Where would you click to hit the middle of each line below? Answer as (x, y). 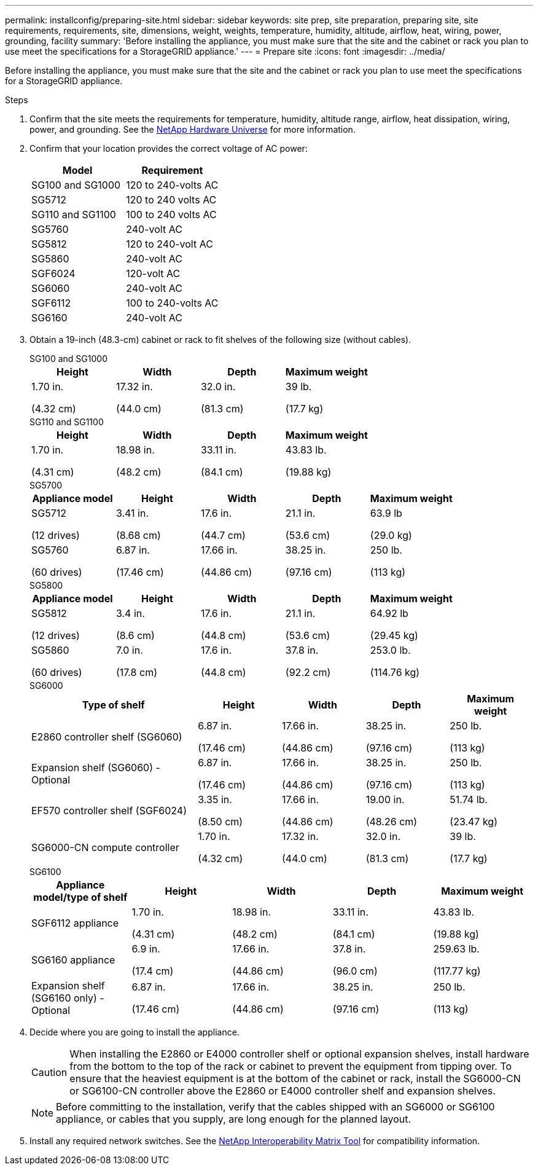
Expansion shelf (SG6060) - (96, 768)
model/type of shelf (80, 897)
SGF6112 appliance (75, 923)
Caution (49, 1072)
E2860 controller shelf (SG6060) (107, 737)
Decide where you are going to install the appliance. (134, 1032)
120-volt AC (153, 273)
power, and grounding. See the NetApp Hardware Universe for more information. (193, 129)
